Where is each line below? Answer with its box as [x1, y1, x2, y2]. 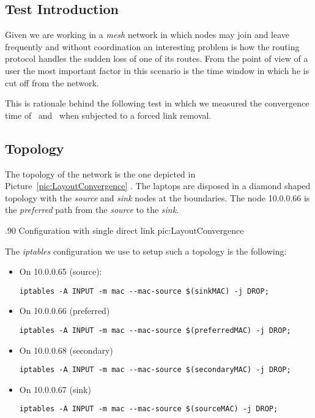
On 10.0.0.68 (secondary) [19, 343, 113, 356]
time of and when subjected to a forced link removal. [5, 108, 212, 121]
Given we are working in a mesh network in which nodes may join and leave [5, 28, 290, 41]
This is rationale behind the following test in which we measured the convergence [5, 97, 309, 110]
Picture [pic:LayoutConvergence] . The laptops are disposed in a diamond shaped [5, 179, 311, 192]
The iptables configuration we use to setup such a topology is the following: [5, 244, 287, 257]
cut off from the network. [5, 76, 99, 89]
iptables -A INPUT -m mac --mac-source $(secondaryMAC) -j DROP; [19, 365, 291, 375]
